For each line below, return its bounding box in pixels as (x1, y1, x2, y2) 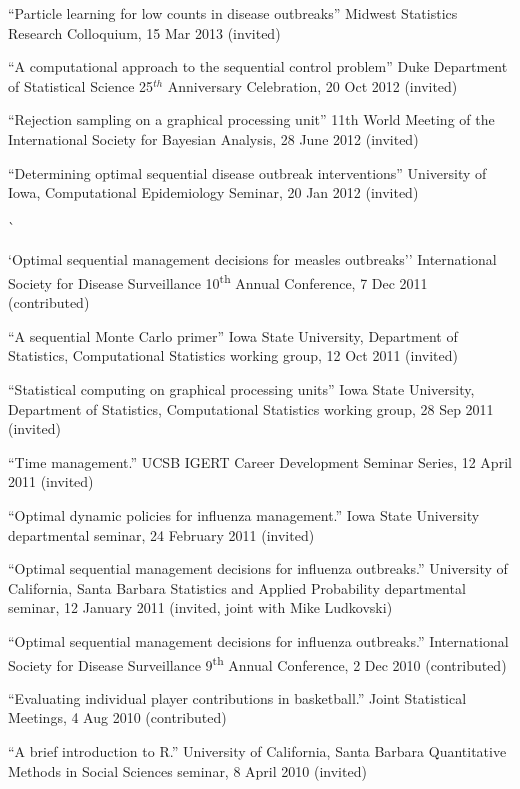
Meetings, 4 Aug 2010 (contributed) (8, 707, 227, 728)
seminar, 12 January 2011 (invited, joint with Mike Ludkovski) (8, 597, 393, 618)
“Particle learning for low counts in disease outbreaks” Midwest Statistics (8, 3, 458, 23)
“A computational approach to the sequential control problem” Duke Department (8, 56, 508, 77)
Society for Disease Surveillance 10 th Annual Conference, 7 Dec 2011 (8, 269, 428, 293)
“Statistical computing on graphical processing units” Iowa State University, (8, 378, 475, 399)
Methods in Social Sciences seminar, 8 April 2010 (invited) (8, 760, 367, 781)
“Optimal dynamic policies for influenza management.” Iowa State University (8, 504, 480, 525)
